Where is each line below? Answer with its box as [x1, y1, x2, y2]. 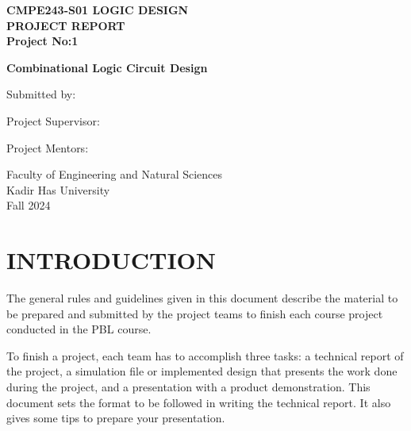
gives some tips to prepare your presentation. [6, 410, 225, 426]
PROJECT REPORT [6, 17, 125, 33]
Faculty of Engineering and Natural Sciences [6, 166, 223, 183]
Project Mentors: [6, 139, 89, 156]
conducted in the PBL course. [6, 321, 152, 337]
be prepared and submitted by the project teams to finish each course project [6, 305, 383, 321]
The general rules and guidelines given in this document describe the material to [6, 290, 398, 306]
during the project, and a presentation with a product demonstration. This [6, 379, 371, 395]
